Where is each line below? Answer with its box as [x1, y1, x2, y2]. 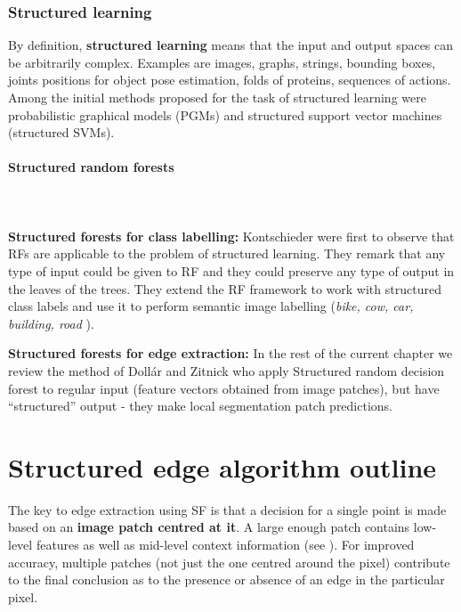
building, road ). [8, 314, 94, 332]
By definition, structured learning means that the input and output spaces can [8, 36, 454, 54]
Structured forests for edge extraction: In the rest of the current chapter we [8, 344, 453, 363]
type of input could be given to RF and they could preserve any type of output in [8, 261, 455, 280]
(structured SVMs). [8, 123, 115, 142]
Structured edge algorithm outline [8, 448, 437, 485]
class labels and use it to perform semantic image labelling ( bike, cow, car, [8, 297, 414, 315]
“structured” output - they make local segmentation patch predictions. [8, 396, 393, 415]
